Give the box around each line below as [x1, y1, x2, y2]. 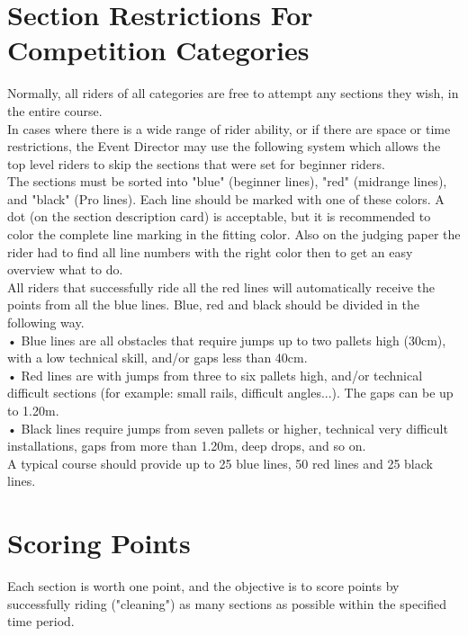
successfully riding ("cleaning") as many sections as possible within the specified [7, 594, 447, 613]
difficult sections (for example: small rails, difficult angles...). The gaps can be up [7, 383, 454, 402]
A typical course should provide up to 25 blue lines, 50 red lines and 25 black [7, 453, 433, 472]
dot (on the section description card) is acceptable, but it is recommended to [7, 207, 431, 226]
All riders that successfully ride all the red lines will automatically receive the [7, 277, 436, 296]
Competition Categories [7, 31, 310, 68]
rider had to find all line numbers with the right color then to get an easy [7, 242, 413, 261]
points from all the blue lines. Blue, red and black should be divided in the [7, 295, 419, 314]
